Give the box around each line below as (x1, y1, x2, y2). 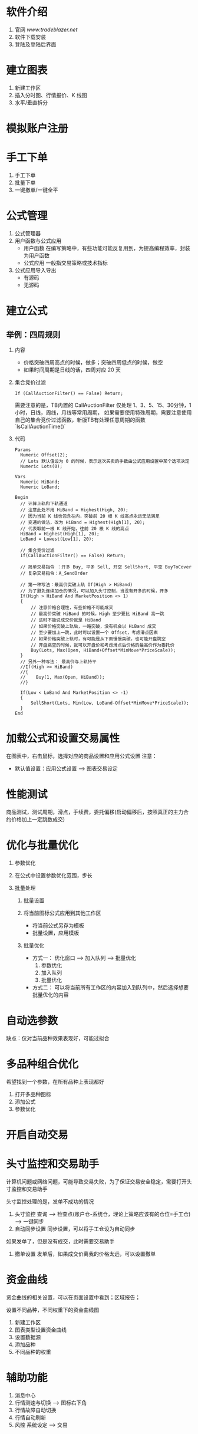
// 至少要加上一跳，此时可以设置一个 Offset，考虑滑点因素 (30, 629, 158, 636)
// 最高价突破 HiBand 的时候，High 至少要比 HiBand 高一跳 (30, 611, 164, 617)
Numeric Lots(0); (20, 463, 63, 469)
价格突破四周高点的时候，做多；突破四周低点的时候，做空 (23, 358, 163, 366)
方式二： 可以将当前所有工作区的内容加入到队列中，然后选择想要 (32, 984, 189, 991)
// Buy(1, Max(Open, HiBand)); (20, 674, 105, 680)
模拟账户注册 (6, 122, 69, 136)
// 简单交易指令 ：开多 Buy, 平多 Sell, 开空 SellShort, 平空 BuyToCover (20, 564, 192, 570)
